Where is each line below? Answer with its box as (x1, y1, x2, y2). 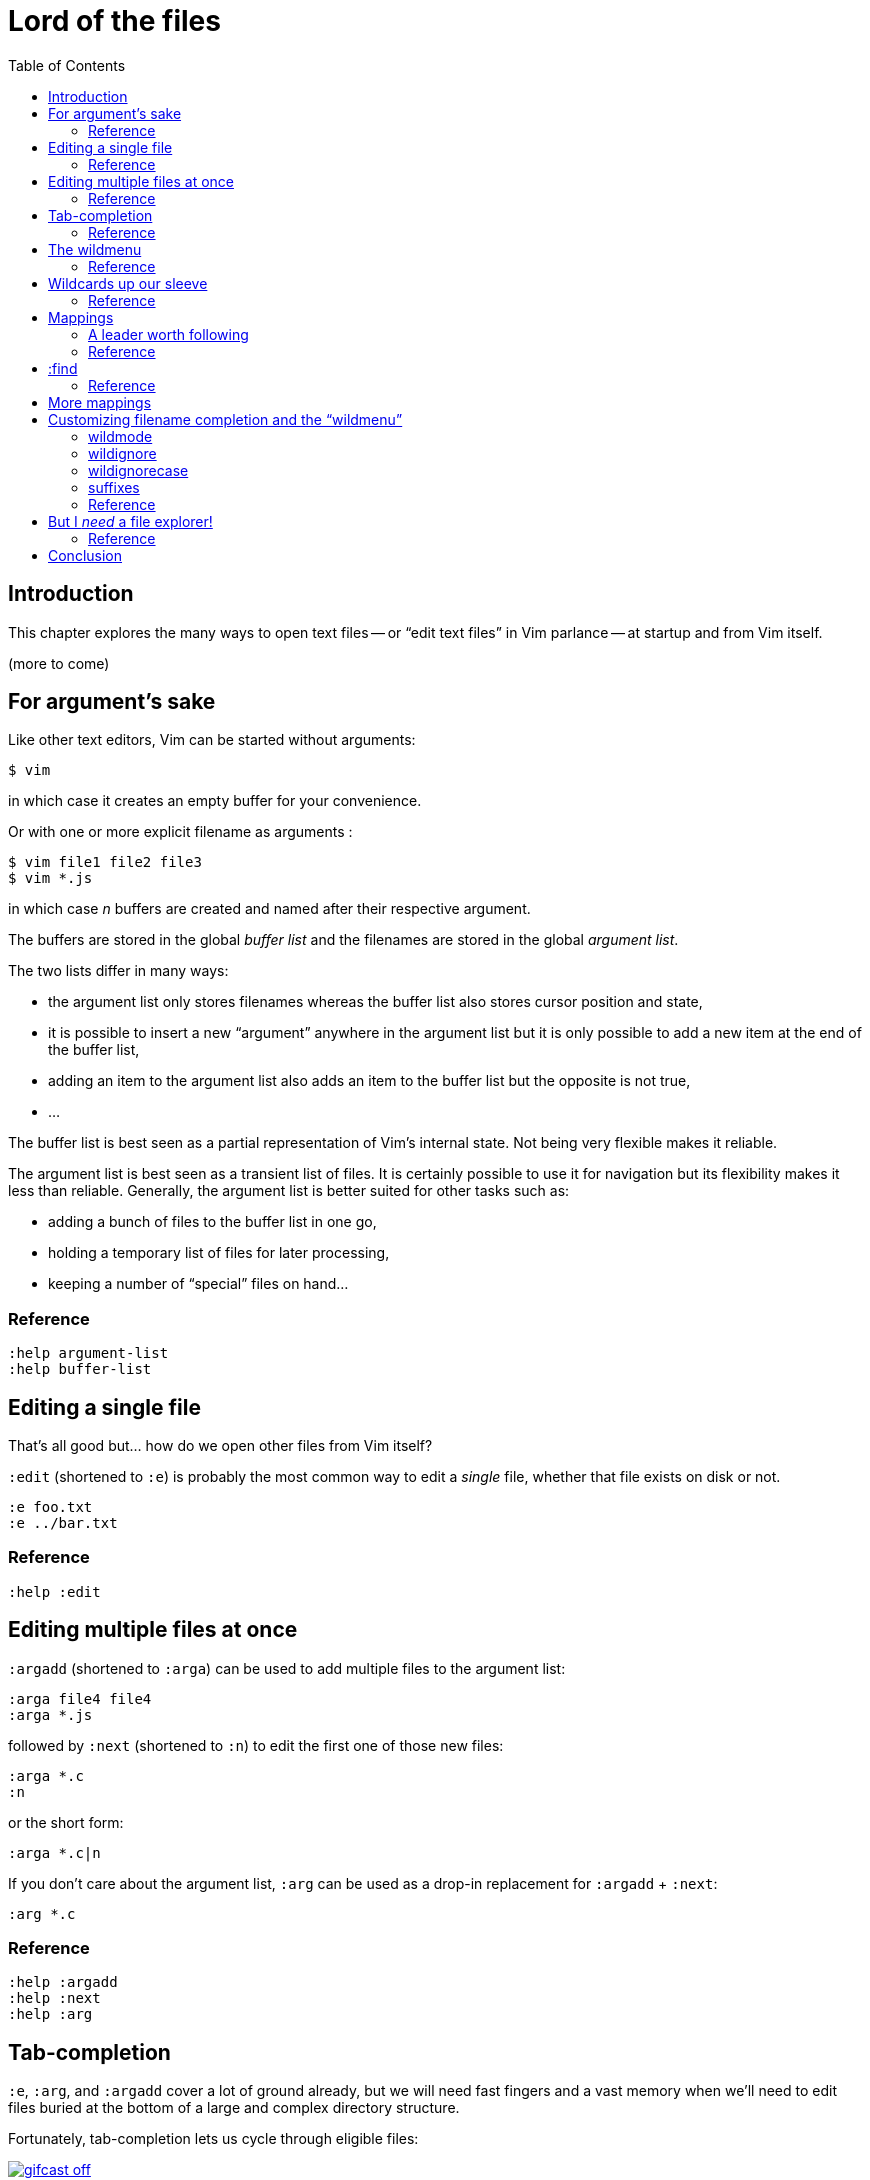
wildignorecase (88, 461, 189, 479)
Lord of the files (8, 4, 221, 38)
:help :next (8, 1990, 101, 2007)
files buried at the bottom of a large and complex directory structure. (8, 2099, 460, 2117)
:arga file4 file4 (8, 1690, 152, 1707)
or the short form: (8, 1813, 124, 1831)
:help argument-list (8, 1345, 169, 1362)
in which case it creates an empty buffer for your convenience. (8, 792, 422, 810)
